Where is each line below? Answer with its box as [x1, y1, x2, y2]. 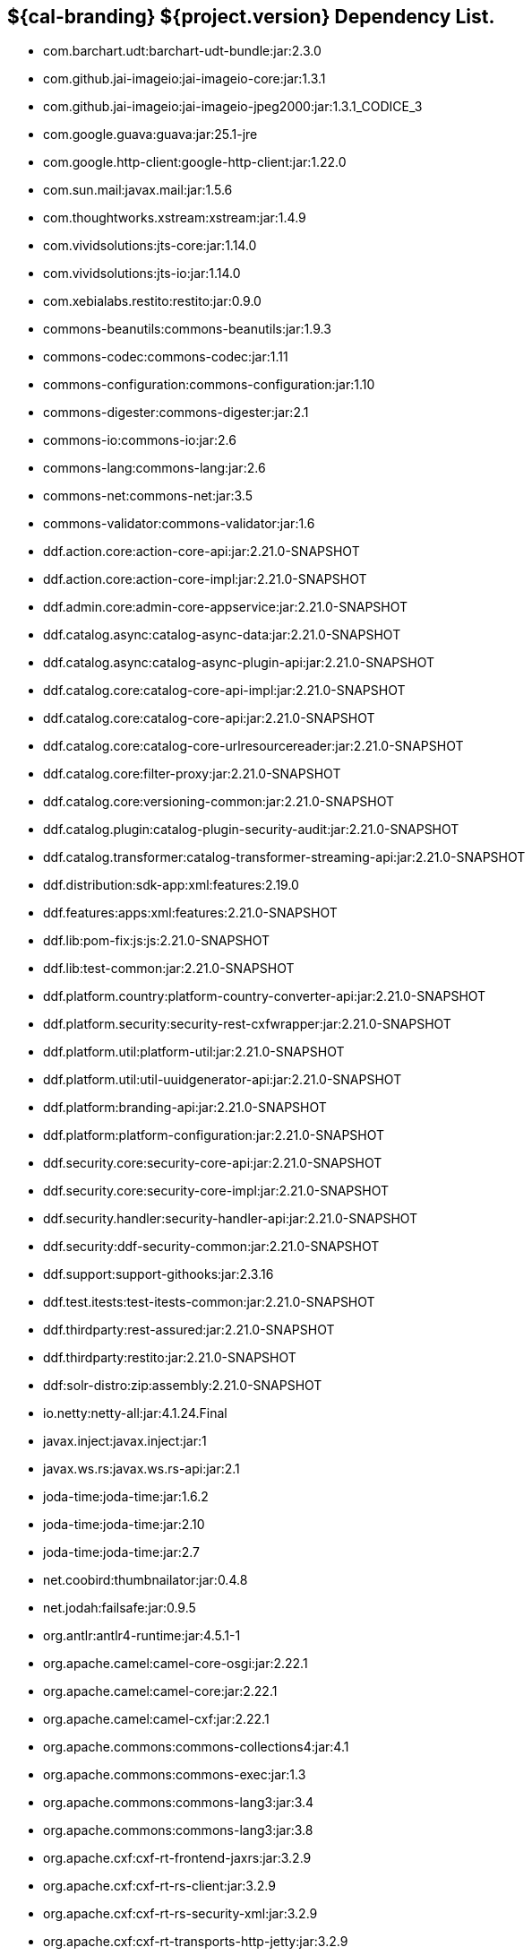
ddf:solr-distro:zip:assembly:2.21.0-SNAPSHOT [43, 1378, 322, 1394]
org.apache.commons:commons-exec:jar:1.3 [43, 1767, 306, 1783]
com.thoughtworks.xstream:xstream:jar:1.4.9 [43, 210, 306, 226]
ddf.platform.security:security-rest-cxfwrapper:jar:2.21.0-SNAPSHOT [43, 1016, 451, 1032]
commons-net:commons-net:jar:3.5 [43, 488, 253, 504]
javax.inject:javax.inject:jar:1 [43, 1433, 207, 1449]
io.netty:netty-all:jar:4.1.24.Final [43, 1405, 227, 1421]
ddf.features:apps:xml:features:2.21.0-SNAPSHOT [43, 905, 338, 921]
